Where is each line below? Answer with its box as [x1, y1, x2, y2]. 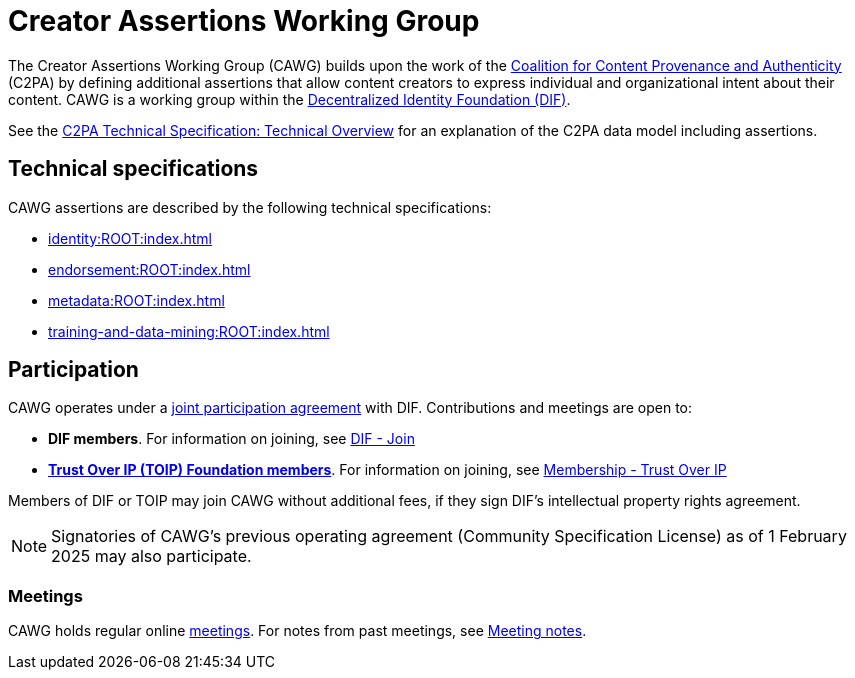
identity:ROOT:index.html [48, 229, 212, 247]
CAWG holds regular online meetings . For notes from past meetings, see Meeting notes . [8, 622, 587, 640]
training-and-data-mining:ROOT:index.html [48, 322, 330, 340]
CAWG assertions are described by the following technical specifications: [8, 198, 492, 216]
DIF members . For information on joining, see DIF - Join [48, 430, 415, 448]
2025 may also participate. [51, 546, 252, 567]
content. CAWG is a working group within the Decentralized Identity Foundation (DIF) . [8, 90, 571, 108]
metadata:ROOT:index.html [48, 291, 225, 309]
